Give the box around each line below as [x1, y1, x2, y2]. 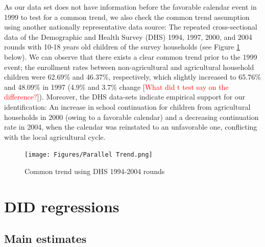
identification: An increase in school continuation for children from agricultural [4, 101, 251, 112]
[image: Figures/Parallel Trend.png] [25, 151, 153, 159]
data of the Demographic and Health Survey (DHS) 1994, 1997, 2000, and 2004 [4, 31, 252, 42]
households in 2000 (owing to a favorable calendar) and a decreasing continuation [4, 111, 259, 122]
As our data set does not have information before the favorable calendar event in [4, 2, 257, 12]
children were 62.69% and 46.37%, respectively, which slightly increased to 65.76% [4, 71, 261, 82]
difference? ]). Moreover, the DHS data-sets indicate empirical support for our [4, 91, 246, 102]
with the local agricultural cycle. [4, 131, 106, 142]
